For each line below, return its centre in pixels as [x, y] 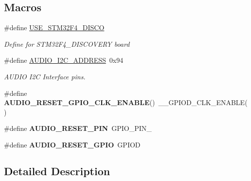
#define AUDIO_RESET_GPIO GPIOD [72, 144]
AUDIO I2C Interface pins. [45, 76]
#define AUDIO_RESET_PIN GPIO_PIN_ [78, 128]
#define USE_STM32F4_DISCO [54, 27]
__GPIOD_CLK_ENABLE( [203, 102]
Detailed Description [57, 171]
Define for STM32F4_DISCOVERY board [67, 44]
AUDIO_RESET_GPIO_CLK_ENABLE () [80, 102]
